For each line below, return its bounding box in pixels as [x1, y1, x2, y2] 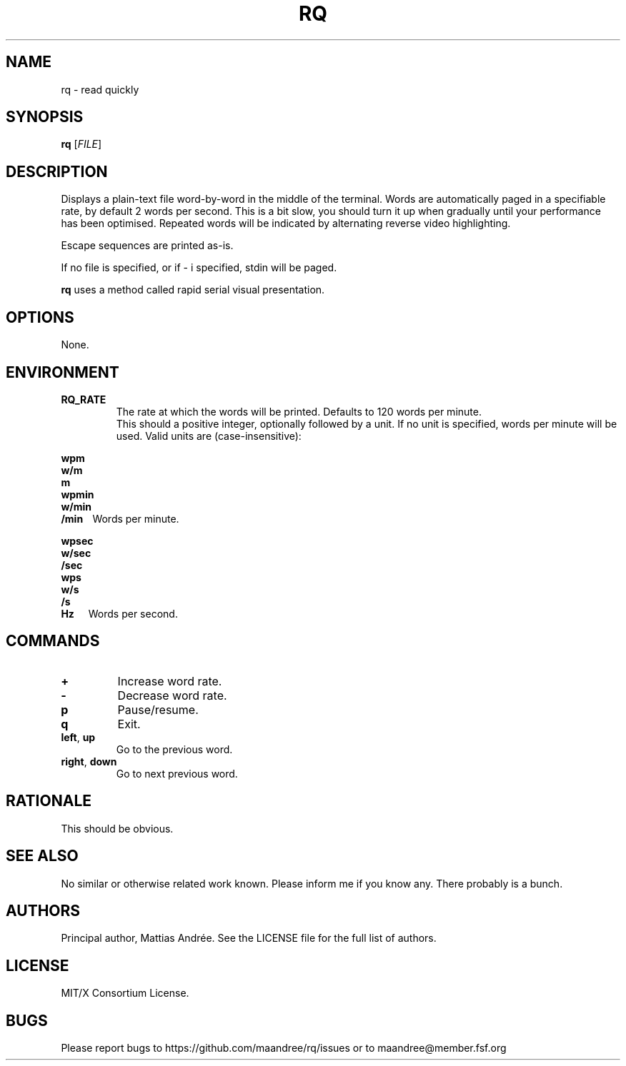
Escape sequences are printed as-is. [61, 239, 234, 252]
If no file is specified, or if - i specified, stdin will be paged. [61, 261, 337, 274]
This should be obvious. [61, 822, 174, 835]
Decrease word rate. [117, 688, 227, 703]
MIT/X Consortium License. [61, 987, 189, 1000]
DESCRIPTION [6, 162, 108, 181]
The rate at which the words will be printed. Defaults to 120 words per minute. [116, 405, 482, 418]
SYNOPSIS [6, 108, 84, 126]
